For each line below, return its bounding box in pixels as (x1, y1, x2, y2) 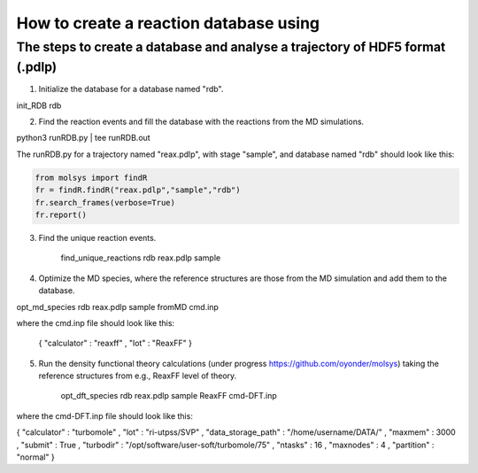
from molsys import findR (35, 173, 148, 182)
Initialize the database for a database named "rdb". (38, 84, 224, 95)
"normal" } (16, 452, 55, 462)
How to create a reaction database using (16, 13, 320, 33)
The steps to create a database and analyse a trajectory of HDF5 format (16, 39, 446, 55)
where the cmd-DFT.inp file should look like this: (16, 410, 194, 421)
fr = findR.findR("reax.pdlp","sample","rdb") (35, 185, 241, 195)
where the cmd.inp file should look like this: (16, 317, 175, 328)
